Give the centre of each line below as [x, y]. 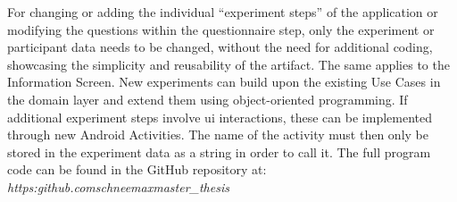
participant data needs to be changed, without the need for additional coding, [220, 47]
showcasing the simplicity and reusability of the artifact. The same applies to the [228, 64]
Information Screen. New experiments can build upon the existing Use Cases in [224, 82]
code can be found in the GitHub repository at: [137, 169]
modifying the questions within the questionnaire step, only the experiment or [221, 29]
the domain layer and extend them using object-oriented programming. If [208, 99]
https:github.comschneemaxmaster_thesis [118, 186]
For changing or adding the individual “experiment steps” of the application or [223, 12]
